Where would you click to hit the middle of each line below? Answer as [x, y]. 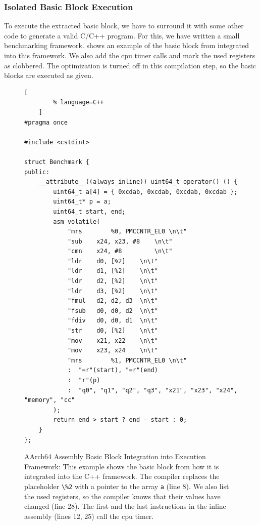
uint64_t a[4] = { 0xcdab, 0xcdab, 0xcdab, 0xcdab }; [145, 192]
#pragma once [46, 122]
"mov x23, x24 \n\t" [113, 351]
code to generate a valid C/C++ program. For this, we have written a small [122, 35]
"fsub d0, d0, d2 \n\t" [113, 311]
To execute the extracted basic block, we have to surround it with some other [124, 26]
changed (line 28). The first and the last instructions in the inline [125, 506]
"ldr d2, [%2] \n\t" [113, 281]
